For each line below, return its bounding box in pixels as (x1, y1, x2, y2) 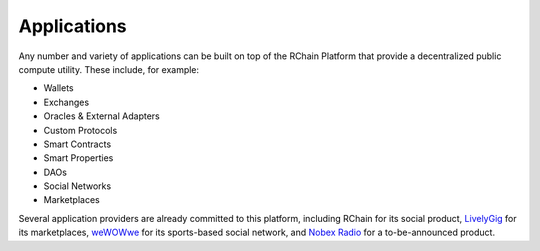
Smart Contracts (43, 138, 112, 150)
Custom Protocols (43, 124, 118, 136)
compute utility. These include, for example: (18, 63, 200, 75)
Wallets (43, 82, 74, 94)
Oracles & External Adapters (43, 110, 160, 122)
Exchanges (43, 96, 90, 108)
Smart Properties (43, 152, 114, 164)
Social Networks (43, 180, 112, 192)
